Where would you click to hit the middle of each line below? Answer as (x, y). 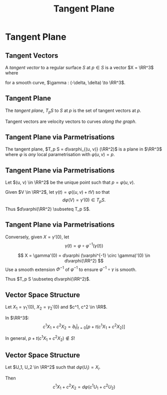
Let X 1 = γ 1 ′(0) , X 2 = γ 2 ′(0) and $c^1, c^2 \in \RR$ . (56, 307)
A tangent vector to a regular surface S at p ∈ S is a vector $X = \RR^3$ (79, 68)
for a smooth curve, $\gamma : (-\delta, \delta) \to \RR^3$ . (65, 83)
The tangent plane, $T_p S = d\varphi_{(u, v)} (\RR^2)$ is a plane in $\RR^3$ (84, 149)
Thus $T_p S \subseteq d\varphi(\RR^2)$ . (48, 279)
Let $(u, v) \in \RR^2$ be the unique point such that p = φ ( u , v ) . (70, 182)
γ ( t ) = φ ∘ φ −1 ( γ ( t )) (84, 245)
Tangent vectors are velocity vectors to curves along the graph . (71, 121)
